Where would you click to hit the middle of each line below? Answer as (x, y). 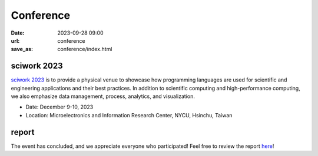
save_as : (22, 49)
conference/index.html (85, 49)
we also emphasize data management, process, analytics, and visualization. (103, 96)
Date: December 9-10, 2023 (59, 107)
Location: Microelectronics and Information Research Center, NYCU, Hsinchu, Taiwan (129, 115)
